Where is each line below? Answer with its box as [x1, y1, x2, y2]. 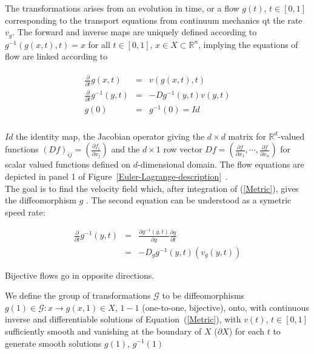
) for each [229, 324, 265, 337]
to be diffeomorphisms [162, 289, 245, 302]
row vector [163, 143, 202, 155]
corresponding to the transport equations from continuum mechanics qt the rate [5, 13, 302, 26]
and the [111, 143, 140, 155]
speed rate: [5, 205, 45, 218]
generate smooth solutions [5, 336, 102, 349]
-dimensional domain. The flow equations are [138, 158, 304, 171]
